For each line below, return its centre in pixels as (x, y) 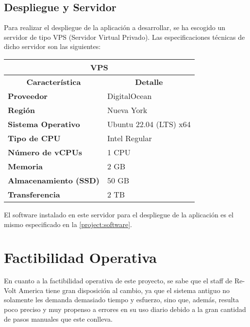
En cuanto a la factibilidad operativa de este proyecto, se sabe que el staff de (118, 281)
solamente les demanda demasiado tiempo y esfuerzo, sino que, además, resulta (121, 300)
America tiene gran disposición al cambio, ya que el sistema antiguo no (124, 290)
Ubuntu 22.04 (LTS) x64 (149, 124)
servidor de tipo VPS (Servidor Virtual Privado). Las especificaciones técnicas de (125, 37)
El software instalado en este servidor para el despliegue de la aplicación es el (119, 214)
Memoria (25, 166)
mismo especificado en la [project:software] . (68, 224)
